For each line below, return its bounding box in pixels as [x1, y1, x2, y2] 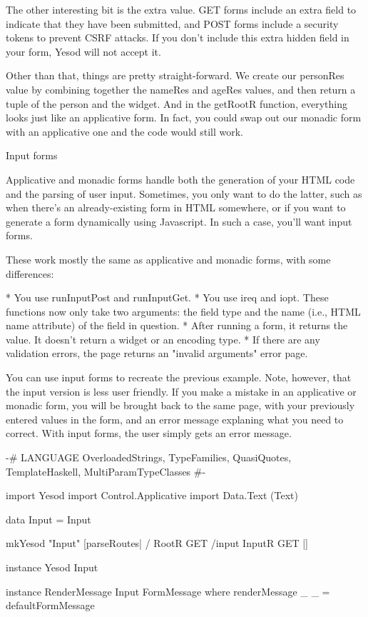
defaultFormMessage [6, 598, 95, 613]
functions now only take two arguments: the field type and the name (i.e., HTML [6, 304, 361, 318]
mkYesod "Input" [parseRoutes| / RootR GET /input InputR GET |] [6, 536, 308, 551]
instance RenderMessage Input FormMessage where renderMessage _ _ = [6, 583, 330, 598]
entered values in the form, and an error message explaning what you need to [6, 411, 344, 426]
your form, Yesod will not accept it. [6, 44, 161, 59]
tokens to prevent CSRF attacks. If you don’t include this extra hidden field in [6, 30, 349, 45]
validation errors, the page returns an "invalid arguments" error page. [6, 346, 308, 361]
